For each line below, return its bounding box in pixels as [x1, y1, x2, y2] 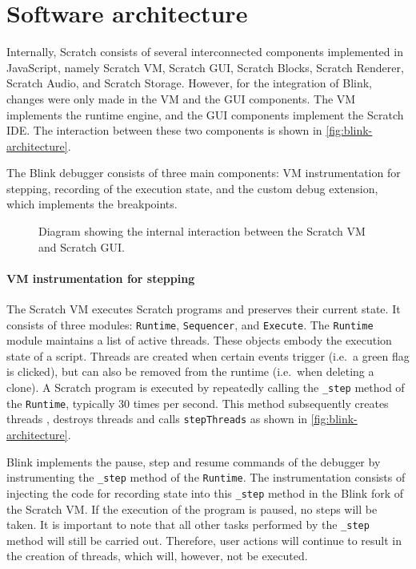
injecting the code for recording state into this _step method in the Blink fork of [6, 484, 403, 501]
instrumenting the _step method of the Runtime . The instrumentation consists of [6, 469, 406, 486]
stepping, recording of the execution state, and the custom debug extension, [6, 180, 378, 196]
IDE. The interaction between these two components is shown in [6, 122, 322, 139]
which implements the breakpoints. [6, 196, 178, 212]
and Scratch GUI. [38, 238, 125, 255]
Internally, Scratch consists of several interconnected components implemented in [6, 43, 403, 60]
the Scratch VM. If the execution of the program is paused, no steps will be [6, 500, 378, 517]
